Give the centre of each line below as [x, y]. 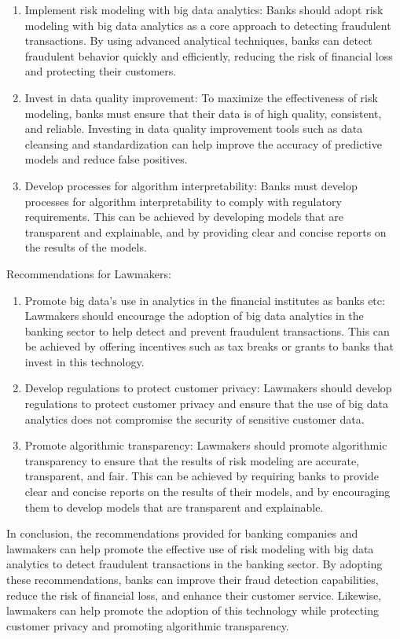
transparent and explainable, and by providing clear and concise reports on [206, 231]
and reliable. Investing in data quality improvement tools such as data [194, 129]
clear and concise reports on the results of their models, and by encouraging [207, 492]
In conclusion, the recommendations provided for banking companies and [182, 533]
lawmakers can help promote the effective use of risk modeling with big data [190, 548]
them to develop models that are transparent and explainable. [174, 507]
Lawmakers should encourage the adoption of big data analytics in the [194, 316]
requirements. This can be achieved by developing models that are [184, 217]
